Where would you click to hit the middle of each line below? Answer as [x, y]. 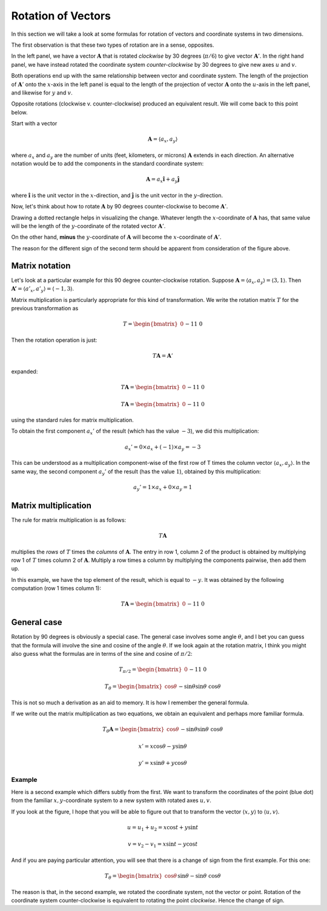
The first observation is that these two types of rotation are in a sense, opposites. [113, 45]
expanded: [25, 372]
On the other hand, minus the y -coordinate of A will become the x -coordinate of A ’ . [116, 237]
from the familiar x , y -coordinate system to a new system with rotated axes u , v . [111, 801]
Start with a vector [34, 124]
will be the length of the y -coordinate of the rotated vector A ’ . [88, 226]
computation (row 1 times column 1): [56, 589]
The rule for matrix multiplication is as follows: [69, 520]
